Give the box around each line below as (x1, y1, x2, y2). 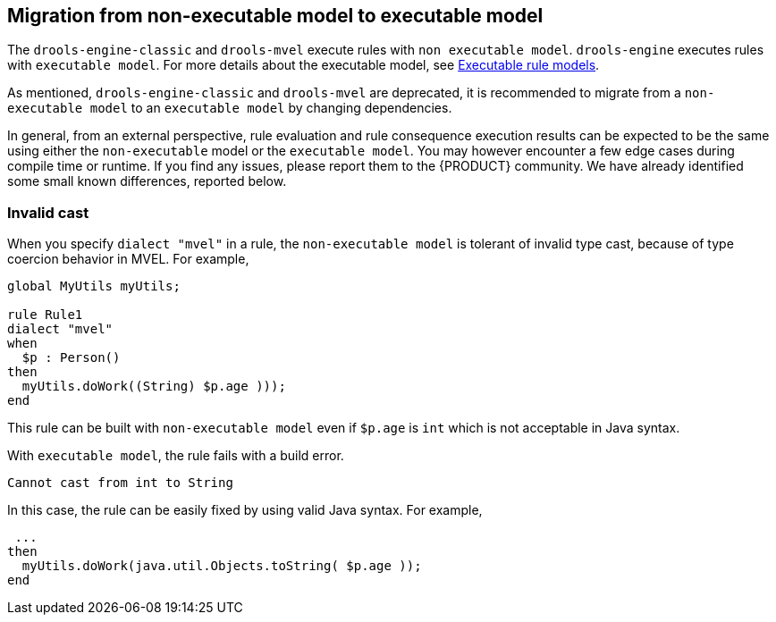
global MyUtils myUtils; (7, 279, 181, 294)
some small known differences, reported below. (7, 173, 287, 189)
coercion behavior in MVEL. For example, (7, 251, 249, 267)
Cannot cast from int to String (7, 475, 233, 491)
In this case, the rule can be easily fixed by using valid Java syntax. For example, (7, 502, 483, 518)
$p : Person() (21, 350, 121, 366)
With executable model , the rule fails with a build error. (7, 448, 344, 464)
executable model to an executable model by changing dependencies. (7, 100, 452, 116)
